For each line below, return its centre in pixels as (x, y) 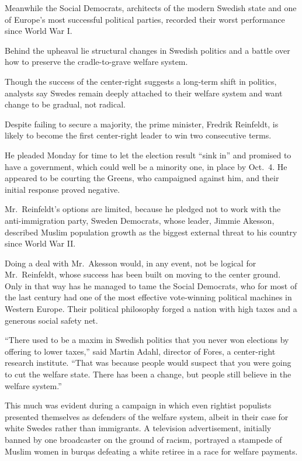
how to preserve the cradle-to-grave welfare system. (96, 62)
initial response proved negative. (63, 189)
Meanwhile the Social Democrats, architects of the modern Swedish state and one (151, 8)
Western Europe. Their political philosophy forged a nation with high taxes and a (151, 309)
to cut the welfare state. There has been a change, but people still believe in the (148, 374)
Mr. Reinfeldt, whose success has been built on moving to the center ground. (143, 274)
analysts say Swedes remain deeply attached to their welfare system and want (144, 93)
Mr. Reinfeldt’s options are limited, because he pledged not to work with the (143, 209)
